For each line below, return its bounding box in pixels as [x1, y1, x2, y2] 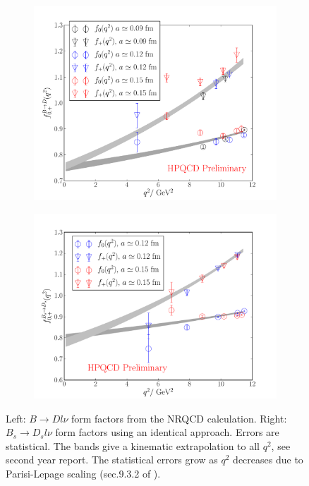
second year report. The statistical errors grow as [6, 452, 218, 467]
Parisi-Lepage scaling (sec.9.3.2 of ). [6, 466, 161, 481]
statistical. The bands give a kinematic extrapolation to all [6, 438, 260, 453]
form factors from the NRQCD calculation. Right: [71, 411, 287, 425]
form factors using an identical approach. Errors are [55, 425, 279, 439]
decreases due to [233, 452, 303, 467]
